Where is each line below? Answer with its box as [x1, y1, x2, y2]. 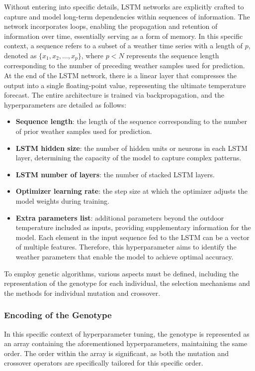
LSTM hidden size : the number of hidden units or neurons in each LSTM [15, 142, 248, 153]
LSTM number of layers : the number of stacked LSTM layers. [15, 169, 215, 179]
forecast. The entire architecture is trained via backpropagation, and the [4, 90, 224, 100]
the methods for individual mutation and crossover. [4, 287, 161, 298]
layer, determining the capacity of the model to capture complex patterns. [15, 152, 242, 163]
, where [81, 50, 104, 60]
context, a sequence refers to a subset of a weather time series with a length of [4, 40, 243, 51]
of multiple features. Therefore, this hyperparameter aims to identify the [15, 242, 237, 252]
